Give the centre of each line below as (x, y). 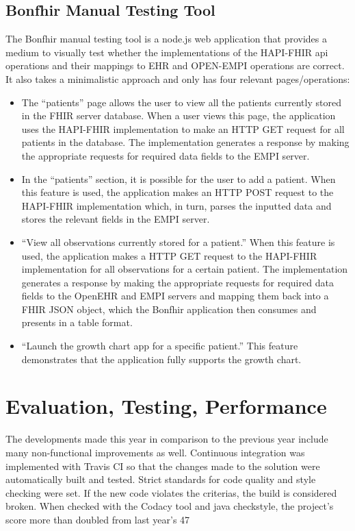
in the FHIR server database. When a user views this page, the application (179, 115)
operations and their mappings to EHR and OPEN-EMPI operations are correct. (175, 65)
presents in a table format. (77, 322)
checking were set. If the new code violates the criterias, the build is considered (171, 492)
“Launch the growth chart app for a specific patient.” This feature (160, 346)
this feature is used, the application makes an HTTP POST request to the (177, 192)
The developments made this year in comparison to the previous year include (167, 439)
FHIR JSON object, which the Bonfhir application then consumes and (169, 309)
